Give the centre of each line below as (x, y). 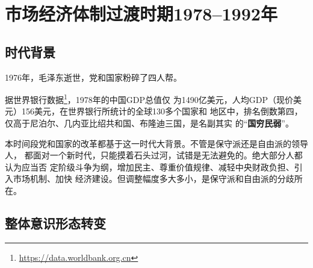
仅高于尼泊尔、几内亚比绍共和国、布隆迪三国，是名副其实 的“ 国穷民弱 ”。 (149, 123)
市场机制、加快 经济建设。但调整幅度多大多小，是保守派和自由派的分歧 (153, 179)
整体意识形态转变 (55, 223)
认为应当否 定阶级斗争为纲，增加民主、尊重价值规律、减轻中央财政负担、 (150, 167)
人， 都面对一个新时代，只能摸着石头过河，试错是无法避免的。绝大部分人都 (154, 155)
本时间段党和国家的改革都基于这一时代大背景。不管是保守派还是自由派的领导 (156, 143)
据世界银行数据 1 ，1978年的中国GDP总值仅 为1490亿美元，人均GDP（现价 (149, 98)
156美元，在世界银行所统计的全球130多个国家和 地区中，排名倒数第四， (162, 111)
